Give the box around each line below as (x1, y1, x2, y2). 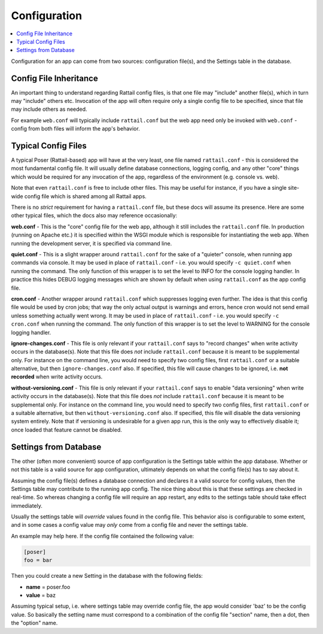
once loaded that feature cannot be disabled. (11, 426, 123, 433)
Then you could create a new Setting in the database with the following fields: (11, 572, 203, 580)
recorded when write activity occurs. (11, 373, 103, 380)
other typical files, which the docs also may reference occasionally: (11, 212, 178, 219)
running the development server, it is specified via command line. (11, 239, 172, 247)
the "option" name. (11, 620, 58, 627)
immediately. (11, 502, 43, 509)
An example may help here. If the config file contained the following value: (11, 532, 194, 539)
